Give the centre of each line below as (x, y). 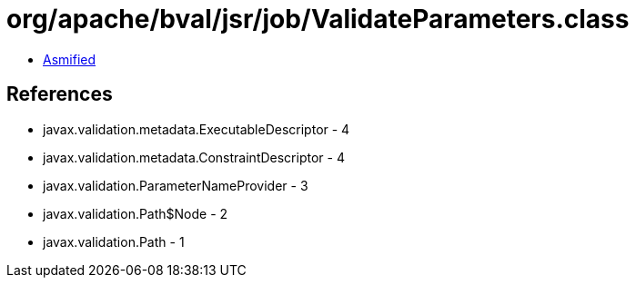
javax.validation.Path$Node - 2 (136, 213)
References (60, 94)
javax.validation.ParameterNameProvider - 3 (176, 185)
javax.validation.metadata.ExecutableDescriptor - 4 (197, 129)
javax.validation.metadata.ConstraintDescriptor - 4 (194, 157)
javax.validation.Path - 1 (114, 241)
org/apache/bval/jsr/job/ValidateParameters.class (318, 19)
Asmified (70, 59)
